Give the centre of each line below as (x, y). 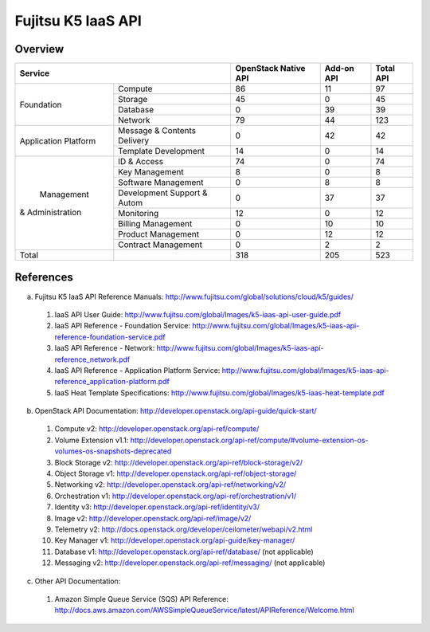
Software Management (161, 183)
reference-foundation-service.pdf (110, 337)
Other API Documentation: (78, 581)
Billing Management (155, 224)
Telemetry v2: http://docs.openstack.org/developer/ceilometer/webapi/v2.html (184, 529)
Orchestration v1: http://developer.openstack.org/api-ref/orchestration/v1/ (176, 496)
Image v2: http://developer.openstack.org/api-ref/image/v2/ (153, 518)
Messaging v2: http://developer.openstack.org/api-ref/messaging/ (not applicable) (190, 563)
